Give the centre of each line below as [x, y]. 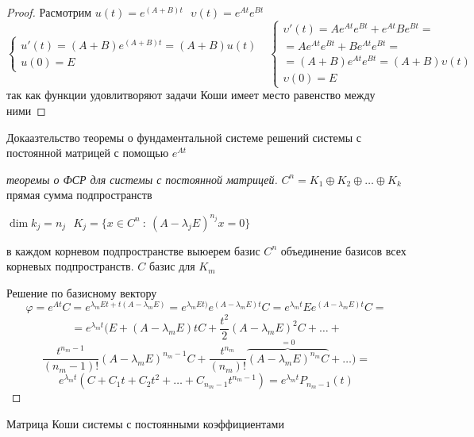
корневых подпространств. [70, 266]
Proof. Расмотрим [49, 12]
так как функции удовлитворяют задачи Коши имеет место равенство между [191, 95]
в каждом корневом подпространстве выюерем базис [133, 250]
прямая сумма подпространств [79, 195]
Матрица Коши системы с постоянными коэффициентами [145, 424]
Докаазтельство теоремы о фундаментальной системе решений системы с [184, 137]
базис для [172, 266]
